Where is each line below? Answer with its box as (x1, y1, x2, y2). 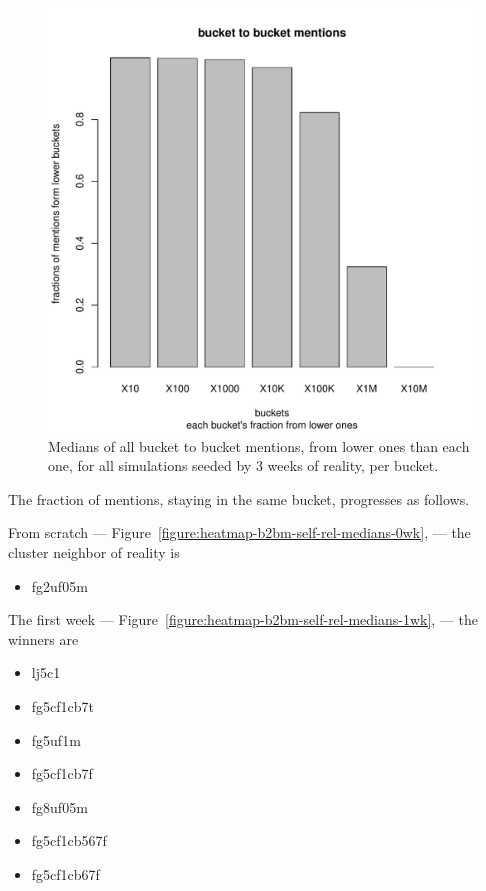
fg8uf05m (31, 796, 88, 817)
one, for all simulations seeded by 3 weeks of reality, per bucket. (48, 455, 439, 476)
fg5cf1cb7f (31, 763, 93, 784)
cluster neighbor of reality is (8, 541, 180, 562)
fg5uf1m (31, 729, 81, 750)
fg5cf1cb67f (31, 863, 100, 884)
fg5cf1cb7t (31, 695, 95, 716)
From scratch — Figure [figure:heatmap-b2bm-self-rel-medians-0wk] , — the (8, 522, 471, 543)
